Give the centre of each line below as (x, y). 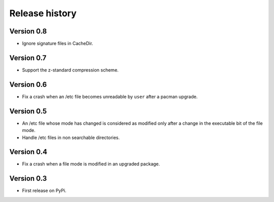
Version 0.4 (28, 152)
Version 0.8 (28, 31)
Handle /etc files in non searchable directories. (71, 138)
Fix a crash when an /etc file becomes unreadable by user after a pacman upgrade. (110, 96)
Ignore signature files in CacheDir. (58, 44)
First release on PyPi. (44, 191)
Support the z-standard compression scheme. (70, 70)
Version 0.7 (28, 58)
